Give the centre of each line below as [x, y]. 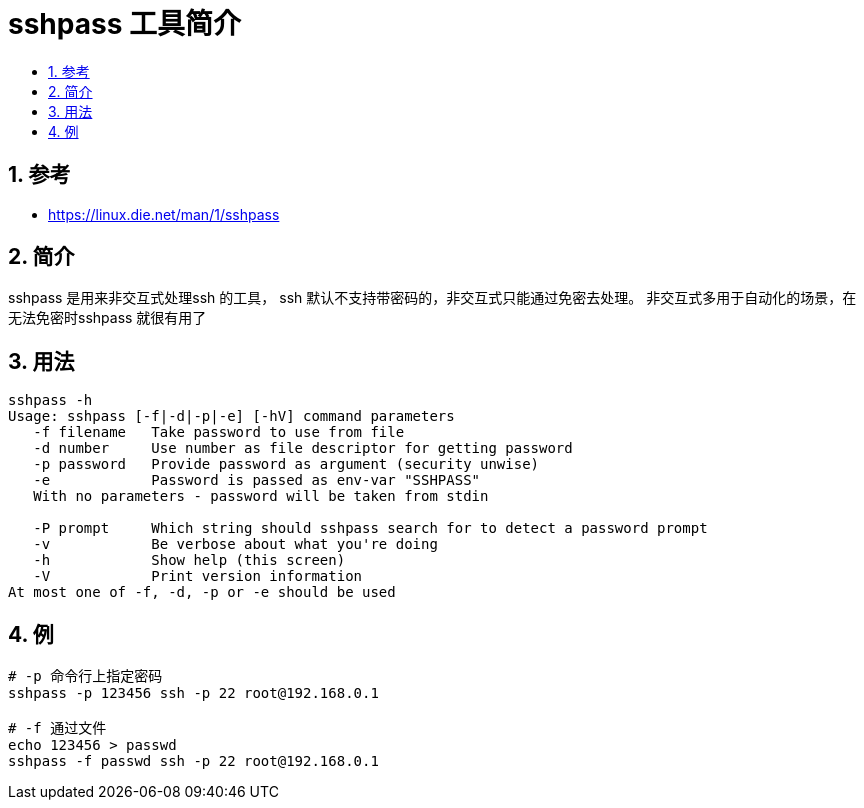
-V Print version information [198, 576]
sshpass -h [50, 400]
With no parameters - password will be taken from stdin [261, 496]
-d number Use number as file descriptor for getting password [303, 448]
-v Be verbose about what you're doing [235, 544]
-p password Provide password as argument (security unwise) [286, 464]
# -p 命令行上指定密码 [85, 676]
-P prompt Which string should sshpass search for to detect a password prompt [370, 528]
